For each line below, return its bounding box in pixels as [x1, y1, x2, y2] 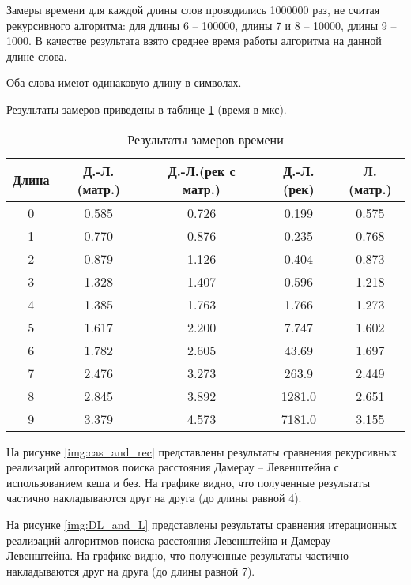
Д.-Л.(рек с [168, 161, 236, 180]
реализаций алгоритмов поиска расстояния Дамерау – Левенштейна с [6, 459, 339, 475]
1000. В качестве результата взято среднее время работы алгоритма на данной [6, 32, 382, 49]
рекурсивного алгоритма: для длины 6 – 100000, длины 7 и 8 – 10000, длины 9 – [6, 17, 397, 33]
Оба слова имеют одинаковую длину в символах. [6, 74, 242, 91]
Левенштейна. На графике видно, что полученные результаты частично [6, 547, 349, 564]
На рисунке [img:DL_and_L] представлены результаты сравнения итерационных [6, 516, 397, 532]
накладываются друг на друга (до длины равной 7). [6, 562, 255, 579]
